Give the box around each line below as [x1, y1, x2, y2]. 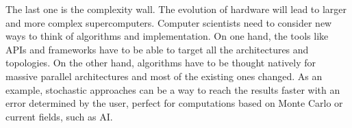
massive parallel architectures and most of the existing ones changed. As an [5, 68, 323, 83]
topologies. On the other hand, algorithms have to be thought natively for [5, 55, 316, 70]
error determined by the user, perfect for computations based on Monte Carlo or [5, 96, 343, 110]
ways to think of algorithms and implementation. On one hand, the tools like [5, 29, 329, 43]
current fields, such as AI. [5, 109, 113, 123]
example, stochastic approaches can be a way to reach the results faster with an [5, 82, 340, 97]
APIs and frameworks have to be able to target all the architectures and [5, 42, 309, 56]
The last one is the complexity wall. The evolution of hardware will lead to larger [5, 2, 347, 16]
